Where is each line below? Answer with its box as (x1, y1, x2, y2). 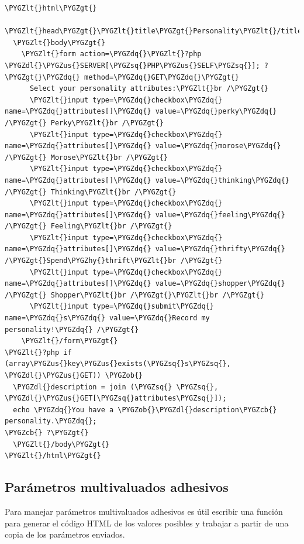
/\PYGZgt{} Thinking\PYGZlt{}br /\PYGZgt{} (5, 187, 177, 196)
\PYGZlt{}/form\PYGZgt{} (21, 337, 118, 345)
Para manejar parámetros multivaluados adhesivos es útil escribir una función (5, 505, 283, 517)
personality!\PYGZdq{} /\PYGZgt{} (5, 325, 139, 334)
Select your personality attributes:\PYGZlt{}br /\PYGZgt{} (29, 84, 269, 93)
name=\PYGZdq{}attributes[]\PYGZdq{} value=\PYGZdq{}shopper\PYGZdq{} (5, 279, 285, 288)
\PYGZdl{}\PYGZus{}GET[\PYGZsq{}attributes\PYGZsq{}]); (5, 394, 227, 403)
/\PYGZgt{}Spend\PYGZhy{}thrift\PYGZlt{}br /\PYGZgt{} (5, 256, 223, 265)
